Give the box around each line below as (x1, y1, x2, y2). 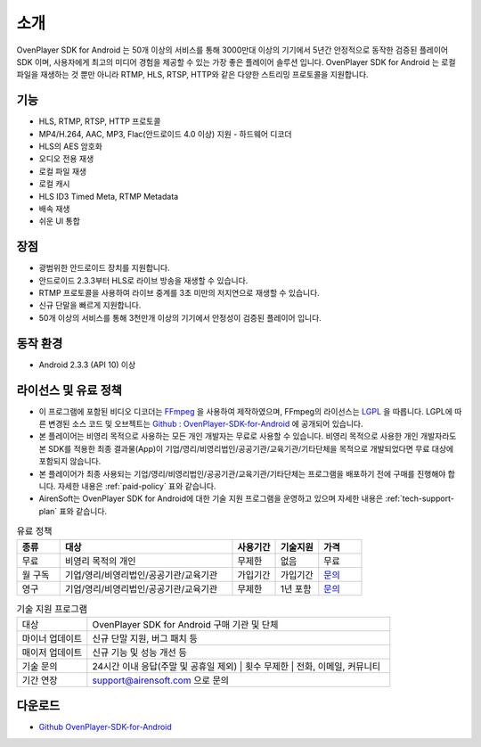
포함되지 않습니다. (38, 456, 102, 467)
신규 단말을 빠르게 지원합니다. (38, 300, 142, 311)
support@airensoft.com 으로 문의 (92, 674, 230, 686)
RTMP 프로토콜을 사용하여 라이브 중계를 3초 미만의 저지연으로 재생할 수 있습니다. (38, 288, 320, 299)
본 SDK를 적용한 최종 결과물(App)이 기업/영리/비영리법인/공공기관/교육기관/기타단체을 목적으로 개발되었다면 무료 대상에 (38, 443, 454, 454)
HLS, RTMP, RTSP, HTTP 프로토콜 (38, 116, 161, 127)
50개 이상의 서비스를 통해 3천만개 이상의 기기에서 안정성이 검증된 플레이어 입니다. (38, 312, 322, 323)
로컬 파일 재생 (38, 166, 87, 176)
